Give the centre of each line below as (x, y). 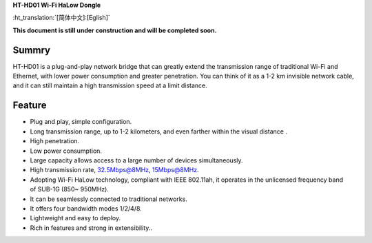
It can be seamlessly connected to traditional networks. (108, 199)
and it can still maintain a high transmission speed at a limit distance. (110, 85)
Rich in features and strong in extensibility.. (91, 228)
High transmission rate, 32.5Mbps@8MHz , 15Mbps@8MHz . (114, 170)
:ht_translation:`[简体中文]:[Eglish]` (61, 18)
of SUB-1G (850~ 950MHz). (70, 189)
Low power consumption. (66, 151)
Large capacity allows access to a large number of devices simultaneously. (137, 160)
